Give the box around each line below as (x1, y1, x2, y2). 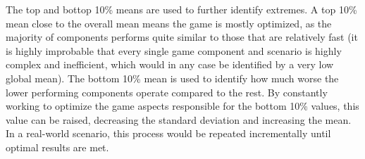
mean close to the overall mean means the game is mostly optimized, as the (6, 15, 332, 30)
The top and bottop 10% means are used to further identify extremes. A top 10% (6, 2, 357, 16)
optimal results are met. (6, 139, 109, 154)
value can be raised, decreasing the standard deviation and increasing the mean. (6, 112, 352, 127)
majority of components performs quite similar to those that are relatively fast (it (6, 30, 358, 44)
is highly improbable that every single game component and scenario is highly (6, 43, 342, 58)
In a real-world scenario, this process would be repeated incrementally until (6, 126, 331, 141)
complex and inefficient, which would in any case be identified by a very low (6, 57, 334, 72)
